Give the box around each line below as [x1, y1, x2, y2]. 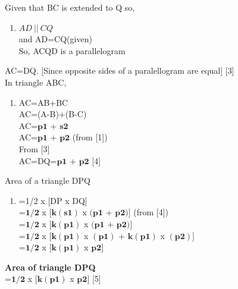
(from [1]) [72, 131, 108, 143]
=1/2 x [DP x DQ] [18, 194, 87, 206]
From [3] [18, 142, 50, 155]
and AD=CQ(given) [18, 33, 92, 45]
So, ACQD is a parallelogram [18, 44, 126, 56]
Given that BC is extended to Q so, [5, 1, 135, 13]
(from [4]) [133, 206, 169, 218]
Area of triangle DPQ [5, 260, 96, 273]
